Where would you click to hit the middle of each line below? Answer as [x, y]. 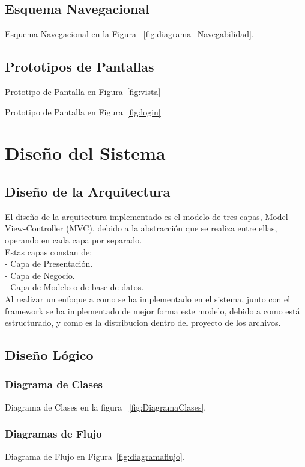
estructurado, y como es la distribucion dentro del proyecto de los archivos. [143, 322]
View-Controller [34, 228]
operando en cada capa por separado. [74, 240]
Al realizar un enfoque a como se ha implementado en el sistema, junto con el [148, 298]
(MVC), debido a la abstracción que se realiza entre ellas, [171, 228]
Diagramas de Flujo [53, 434]
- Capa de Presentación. [49, 264]
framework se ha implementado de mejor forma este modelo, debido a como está [152, 310]
